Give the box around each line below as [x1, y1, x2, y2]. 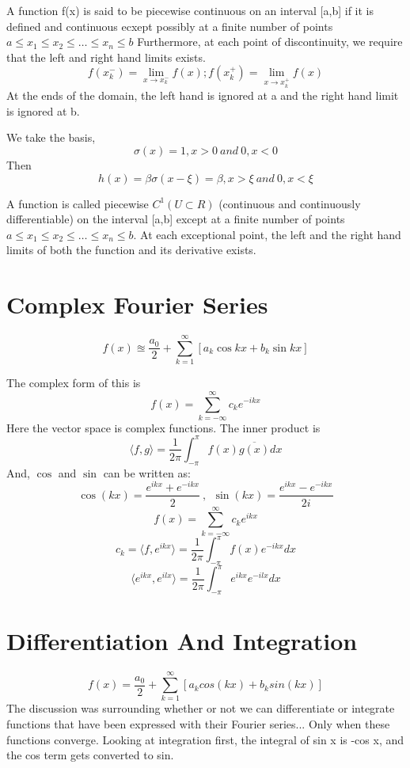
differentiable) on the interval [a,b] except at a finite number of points [6, 211, 345, 227]
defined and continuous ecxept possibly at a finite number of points [6, 17, 333, 34]
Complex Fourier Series [6, 288, 268, 321]
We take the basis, [6, 129, 96, 146]
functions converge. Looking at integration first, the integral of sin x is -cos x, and [6, 731, 404, 747]
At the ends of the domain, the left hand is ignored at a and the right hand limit [6, 87, 399, 104]
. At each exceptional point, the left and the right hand [133, 226, 401, 242]
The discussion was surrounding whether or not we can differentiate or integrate [6, 700, 395, 717]
